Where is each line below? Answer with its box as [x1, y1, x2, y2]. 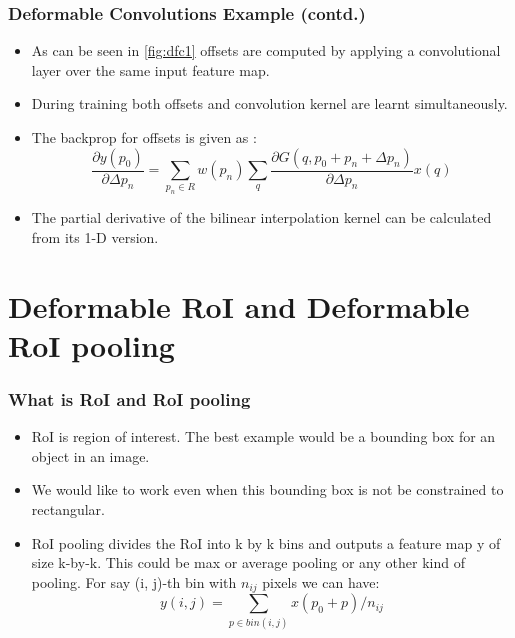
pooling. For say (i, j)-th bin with [31, 571, 237, 592]
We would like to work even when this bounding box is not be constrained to [31, 479, 504, 500]
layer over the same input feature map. [31, 59, 270, 80]
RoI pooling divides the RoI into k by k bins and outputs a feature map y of [31, 532, 501, 553]
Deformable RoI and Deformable [8, 285, 470, 326]
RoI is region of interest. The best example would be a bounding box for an [31, 426, 496, 447]
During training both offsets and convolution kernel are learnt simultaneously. [31, 93, 508, 114]
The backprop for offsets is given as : [31, 127, 257, 147]
